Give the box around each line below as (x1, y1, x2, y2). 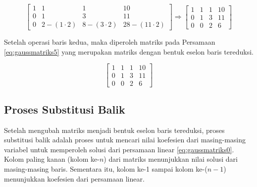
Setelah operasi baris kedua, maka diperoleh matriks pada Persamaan (4, 37, 215, 47)
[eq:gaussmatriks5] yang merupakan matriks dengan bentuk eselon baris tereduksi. (4, 46, 254, 57)
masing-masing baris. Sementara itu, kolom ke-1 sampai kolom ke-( (4, 163, 207, 174)
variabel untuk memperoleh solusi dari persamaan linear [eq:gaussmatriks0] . (4, 144, 234, 154)
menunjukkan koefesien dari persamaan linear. (4, 173, 145, 184)
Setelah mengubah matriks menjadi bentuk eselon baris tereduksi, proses (4, 125, 225, 135)
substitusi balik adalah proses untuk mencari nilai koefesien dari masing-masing (4, 134, 246, 145)
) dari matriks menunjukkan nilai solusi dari (103, 154, 238, 164)
